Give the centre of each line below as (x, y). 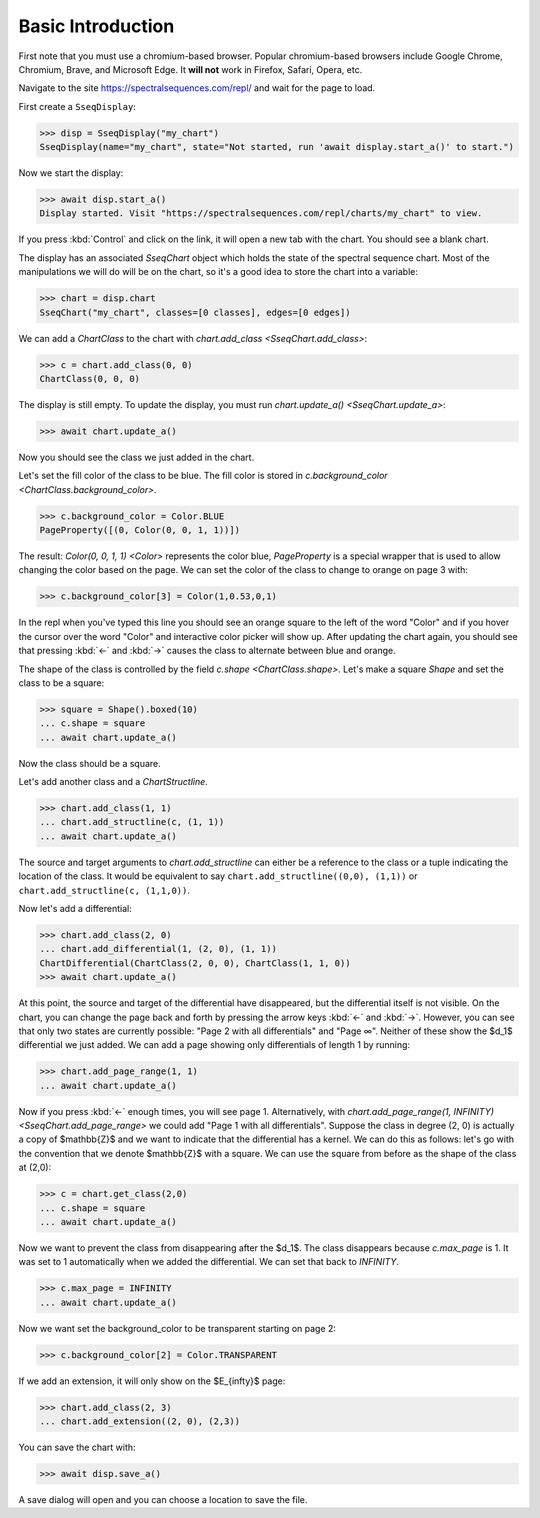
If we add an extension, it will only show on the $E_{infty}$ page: (152, 1381)
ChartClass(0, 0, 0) (89, 378)
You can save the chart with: (77, 1447)
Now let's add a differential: (75, 909)
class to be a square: (61, 682)
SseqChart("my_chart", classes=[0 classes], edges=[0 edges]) (195, 312)
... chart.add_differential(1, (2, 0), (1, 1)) (158, 949)
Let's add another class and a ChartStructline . (113, 782)
